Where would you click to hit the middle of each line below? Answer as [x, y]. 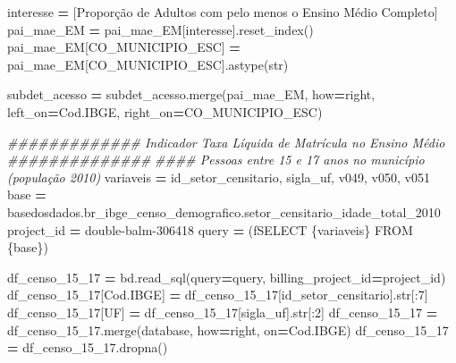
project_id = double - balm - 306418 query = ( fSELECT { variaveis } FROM [210, 229]
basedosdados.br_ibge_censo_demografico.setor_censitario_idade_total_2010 [224, 211]
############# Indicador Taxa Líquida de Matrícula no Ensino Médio [226, 142]
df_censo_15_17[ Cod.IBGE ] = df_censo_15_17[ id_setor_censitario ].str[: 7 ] [218, 295]
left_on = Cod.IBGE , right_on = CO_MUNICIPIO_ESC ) [165, 111]
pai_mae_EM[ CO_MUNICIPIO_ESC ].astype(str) [148, 64]
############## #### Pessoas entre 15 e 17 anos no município [216, 160]
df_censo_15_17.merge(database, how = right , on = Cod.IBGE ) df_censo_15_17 [228, 329]
